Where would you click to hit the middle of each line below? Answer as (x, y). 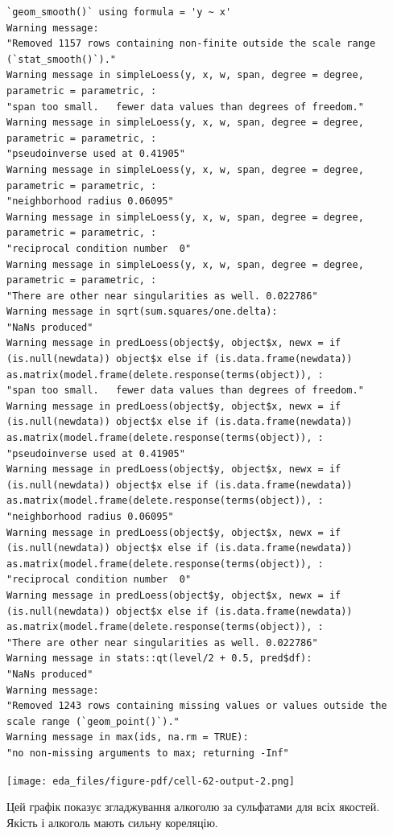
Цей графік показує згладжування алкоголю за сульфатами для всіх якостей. (193, 807)
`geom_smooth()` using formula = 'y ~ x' (119, 12)
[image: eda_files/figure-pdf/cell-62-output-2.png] (151, 781)
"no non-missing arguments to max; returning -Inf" (148, 753)
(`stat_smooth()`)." (62, 59)
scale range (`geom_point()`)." (93, 721)
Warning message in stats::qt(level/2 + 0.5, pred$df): (159, 659)
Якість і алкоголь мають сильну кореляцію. (112, 822)
